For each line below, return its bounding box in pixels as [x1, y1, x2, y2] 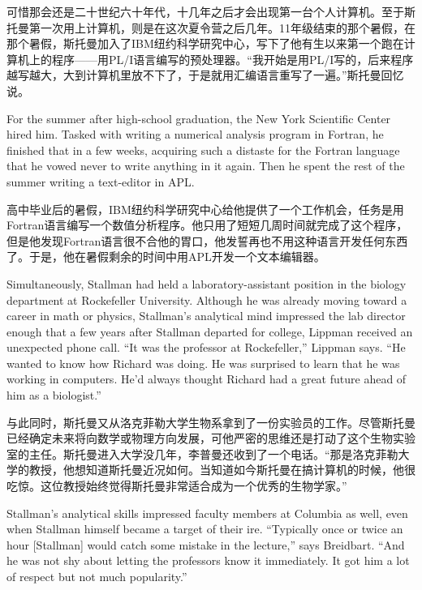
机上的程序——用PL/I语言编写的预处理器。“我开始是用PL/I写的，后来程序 [17, 50, 414, 67]
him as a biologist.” [6, 387, 101, 404]
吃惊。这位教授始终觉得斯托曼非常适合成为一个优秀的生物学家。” [6, 477, 347, 494]
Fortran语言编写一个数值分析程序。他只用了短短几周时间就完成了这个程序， [6, 216, 408, 233]
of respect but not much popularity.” [6, 568, 187, 584]
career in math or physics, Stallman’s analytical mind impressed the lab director [6, 307, 406, 324]
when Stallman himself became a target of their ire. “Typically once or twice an [6, 520, 403, 537]
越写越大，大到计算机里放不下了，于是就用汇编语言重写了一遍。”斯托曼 [6, 66, 381, 83]
